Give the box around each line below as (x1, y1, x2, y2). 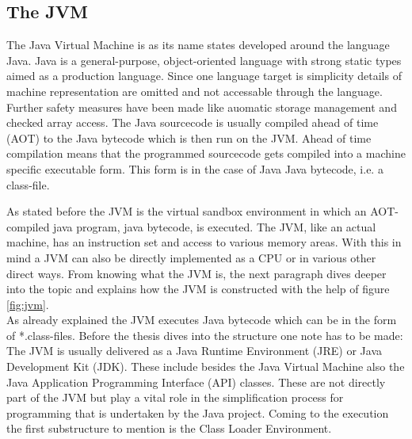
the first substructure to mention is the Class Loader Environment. (6, 420, 332, 437)
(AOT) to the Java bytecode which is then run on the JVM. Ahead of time (6, 129, 372, 146)
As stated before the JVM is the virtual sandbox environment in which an (6, 203, 367, 219)
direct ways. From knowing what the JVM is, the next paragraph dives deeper (6, 265, 387, 281)
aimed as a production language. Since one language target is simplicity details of (6, 67, 402, 84)
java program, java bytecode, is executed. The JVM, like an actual (53, 218, 376, 235)
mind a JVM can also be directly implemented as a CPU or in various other (6, 249, 376, 265)
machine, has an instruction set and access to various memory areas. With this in (6, 234, 402, 250)
